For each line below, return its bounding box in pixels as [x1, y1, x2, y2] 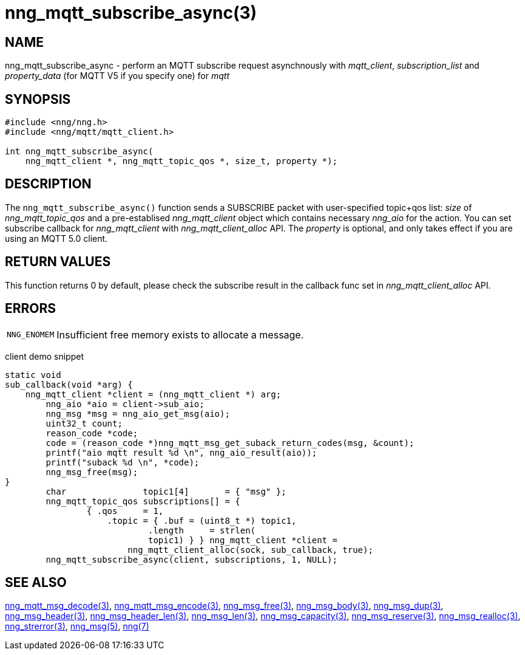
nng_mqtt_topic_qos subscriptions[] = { [46, 496, 240, 506]
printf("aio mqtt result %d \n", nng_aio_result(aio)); [46, 447, 317, 458]
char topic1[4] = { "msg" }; [46, 486, 286, 496]
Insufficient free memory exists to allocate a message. [56, 328, 304, 341]
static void [5, 369, 61, 380]
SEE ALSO [5, 574, 67, 590]
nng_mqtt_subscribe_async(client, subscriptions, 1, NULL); [46, 554, 337, 564]
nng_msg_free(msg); [46, 467, 138, 477]
